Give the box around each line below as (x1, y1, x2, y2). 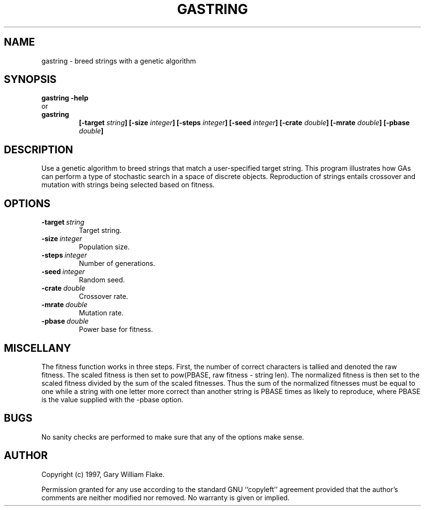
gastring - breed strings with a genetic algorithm (41, 56, 196, 65)
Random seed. (79, 276, 125, 284)
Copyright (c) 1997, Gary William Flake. (41, 470, 165, 478)
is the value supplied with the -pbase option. (41, 395, 184, 404)
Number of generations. (79, 259, 155, 268)
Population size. (79, 243, 130, 251)
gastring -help (41, 94, 88, 102)
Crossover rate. (79, 292, 129, 301)
